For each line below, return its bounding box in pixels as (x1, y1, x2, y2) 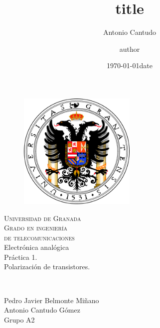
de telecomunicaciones (4, 232, 75, 242)
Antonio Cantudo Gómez (4, 305, 80, 315)
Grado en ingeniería (4, 222, 68, 233)
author (119, 43, 140, 54)
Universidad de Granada (4, 213, 81, 223)
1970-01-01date (107, 60, 153, 71)
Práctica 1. (4, 251, 37, 262)
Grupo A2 (4, 314, 35, 325)
